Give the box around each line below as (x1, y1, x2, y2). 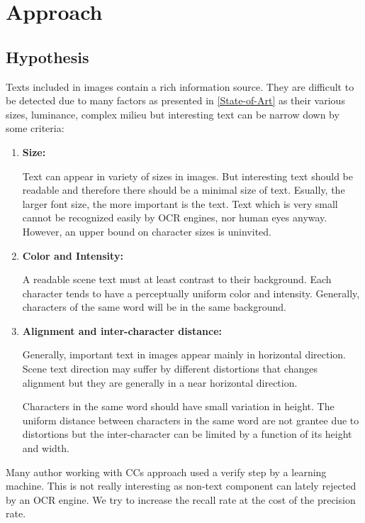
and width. (22, 441, 69, 456)
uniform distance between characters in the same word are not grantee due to (22, 412, 359, 427)
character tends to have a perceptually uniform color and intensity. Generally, (22, 285, 360, 300)
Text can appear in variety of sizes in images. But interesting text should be (22, 168, 353, 183)
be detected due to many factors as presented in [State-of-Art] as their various (6, 93, 345, 108)
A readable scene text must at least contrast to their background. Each (22, 272, 332, 287)
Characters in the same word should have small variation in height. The (22, 399, 335, 414)
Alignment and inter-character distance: (22, 323, 222, 338)
